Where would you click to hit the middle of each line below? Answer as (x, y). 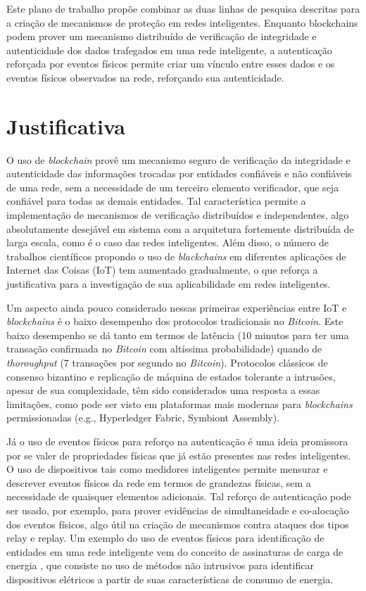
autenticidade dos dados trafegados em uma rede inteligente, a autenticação (169, 50)
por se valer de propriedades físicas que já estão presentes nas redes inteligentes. (179, 455)
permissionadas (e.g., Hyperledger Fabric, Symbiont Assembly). (143, 418)
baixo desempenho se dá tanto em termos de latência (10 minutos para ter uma (178, 335)
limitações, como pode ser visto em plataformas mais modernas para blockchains (179, 403)
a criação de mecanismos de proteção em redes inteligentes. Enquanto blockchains (182, 22)
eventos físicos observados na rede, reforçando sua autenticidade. (145, 77)
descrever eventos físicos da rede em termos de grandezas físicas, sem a (159, 482)
